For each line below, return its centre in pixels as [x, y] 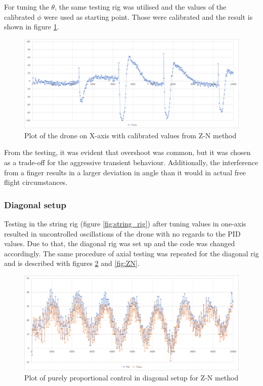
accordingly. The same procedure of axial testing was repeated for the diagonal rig [131, 253]
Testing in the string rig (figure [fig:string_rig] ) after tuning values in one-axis [125, 223]
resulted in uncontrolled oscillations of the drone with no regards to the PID [122, 233]
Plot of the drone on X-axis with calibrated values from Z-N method [130, 135]
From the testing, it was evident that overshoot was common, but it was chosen [127, 152]
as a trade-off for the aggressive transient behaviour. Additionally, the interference [131, 162]
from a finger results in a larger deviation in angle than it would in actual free [125, 172]
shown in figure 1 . [32, 27]
